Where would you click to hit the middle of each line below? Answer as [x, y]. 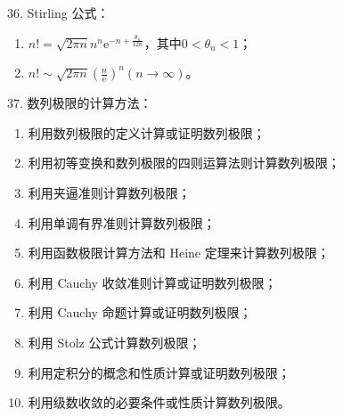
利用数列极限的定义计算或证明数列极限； [147, 132]
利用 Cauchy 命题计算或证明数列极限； [140, 312]
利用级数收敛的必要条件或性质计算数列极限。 [159, 402]
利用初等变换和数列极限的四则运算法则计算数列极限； [184, 163]
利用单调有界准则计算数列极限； [122, 222]
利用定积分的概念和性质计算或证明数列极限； [159, 372]
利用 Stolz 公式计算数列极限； [114, 342]
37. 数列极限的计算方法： [80, 103]
